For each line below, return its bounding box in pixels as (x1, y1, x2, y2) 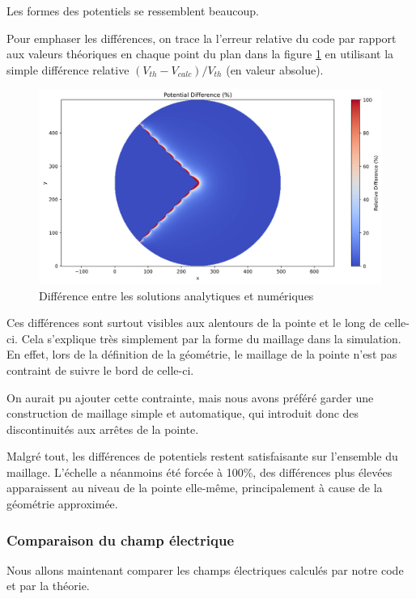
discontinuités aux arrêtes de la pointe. (6, 420, 199, 437)
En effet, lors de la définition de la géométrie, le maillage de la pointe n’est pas (6, 346, 397, 363)
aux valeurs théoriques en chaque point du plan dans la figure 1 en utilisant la (6, 45, 394, 62)
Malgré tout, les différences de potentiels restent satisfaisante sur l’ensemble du (6, 448, 398, 465)
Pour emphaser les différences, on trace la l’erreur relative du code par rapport (6, 29, 397, 46)
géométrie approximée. (6, 495, 118, 512)
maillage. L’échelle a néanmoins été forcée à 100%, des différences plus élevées (6, 463, 393, 480)
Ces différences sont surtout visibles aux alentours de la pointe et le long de (6, 314, 381, 331)
